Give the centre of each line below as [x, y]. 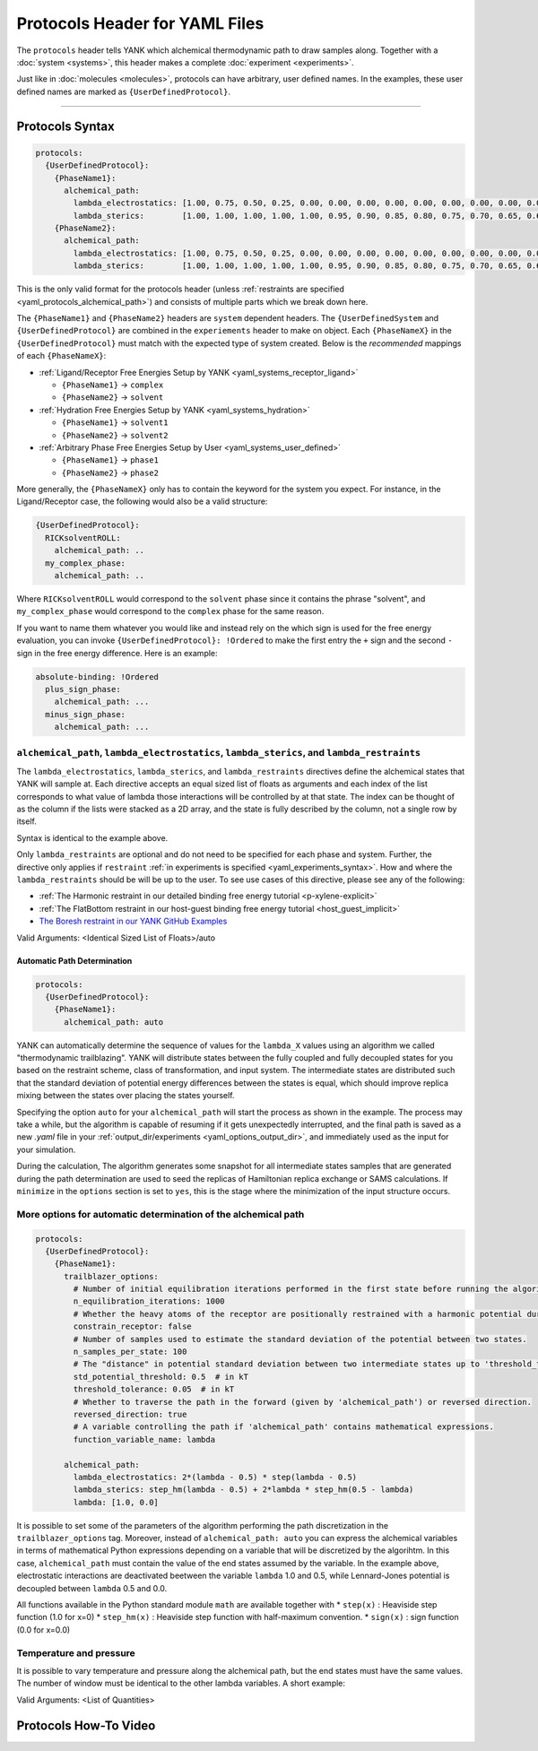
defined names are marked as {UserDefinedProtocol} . [124, 91]
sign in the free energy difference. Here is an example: [117, 653]
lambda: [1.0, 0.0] [116, 1502]
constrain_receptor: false [132, 1326]
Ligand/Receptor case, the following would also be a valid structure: [142, 501]
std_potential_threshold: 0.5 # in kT [161, 1377]
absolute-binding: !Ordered [97, 676]
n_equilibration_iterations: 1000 [149, 1301]
